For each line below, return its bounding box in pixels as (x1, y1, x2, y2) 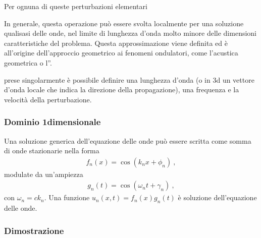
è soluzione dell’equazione (178, 192, 257, 203)
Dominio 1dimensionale (4, 115, 101, 128)
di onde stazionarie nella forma (4, 145, 99, 156)
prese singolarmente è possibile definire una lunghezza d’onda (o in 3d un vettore (4, 74, 254, 85)
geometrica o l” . (4, 57, 52, 68)
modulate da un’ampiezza (4, 168, 83, 179)
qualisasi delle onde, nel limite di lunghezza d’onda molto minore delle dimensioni (4, 28, 257, 38)
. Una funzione (44, 192, 90, 203)
